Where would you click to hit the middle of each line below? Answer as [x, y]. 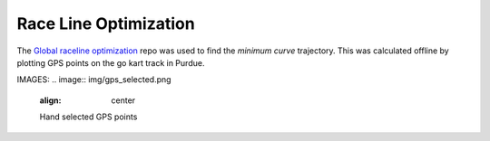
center [123, 100]
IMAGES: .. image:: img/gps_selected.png [94, 80]
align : [50, 100]
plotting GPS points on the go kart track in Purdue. [111, 62]
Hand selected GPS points [88, 117]
